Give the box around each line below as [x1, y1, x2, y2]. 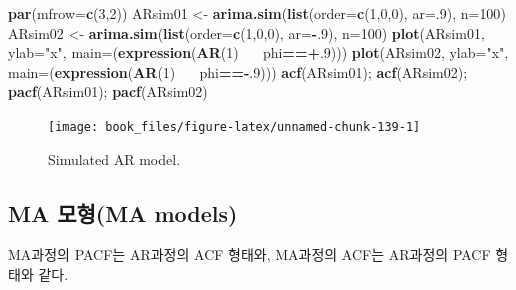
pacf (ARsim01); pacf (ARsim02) [8, 81, 208, 102]
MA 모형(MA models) [8, 197, 238, 228]
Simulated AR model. [48, 148, 181, 169]
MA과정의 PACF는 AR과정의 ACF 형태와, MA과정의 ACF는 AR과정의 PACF [8, 244, 491, 265]
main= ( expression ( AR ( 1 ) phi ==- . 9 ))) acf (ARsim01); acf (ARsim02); [8, 61, 468, 82]
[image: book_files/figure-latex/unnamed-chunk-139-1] [48, 119, 421, 134]
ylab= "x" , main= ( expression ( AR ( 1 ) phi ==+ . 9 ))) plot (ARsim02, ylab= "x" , [8, 42, 509, 63]
